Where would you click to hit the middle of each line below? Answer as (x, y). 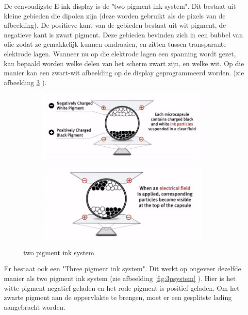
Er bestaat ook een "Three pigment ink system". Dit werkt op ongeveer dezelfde (123, 269)
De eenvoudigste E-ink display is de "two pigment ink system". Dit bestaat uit (120, 6)
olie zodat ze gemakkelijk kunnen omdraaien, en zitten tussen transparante (115, 44)
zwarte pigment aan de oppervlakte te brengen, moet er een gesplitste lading (118, 297)
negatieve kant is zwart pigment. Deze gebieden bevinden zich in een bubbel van (124, 34)
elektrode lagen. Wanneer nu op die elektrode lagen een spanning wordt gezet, (120, 53)
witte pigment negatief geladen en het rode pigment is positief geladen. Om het (122, 288)
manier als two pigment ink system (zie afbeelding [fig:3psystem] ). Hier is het (120, 278)
